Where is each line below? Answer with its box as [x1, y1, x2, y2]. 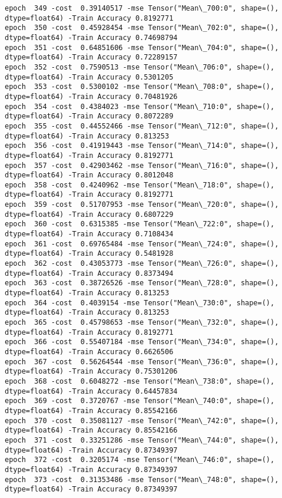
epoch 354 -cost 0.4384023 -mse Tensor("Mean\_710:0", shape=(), [5, 102, 275, 111]
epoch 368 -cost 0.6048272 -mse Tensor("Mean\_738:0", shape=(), [5, 377, 275, 385]
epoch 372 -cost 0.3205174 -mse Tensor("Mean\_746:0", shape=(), [5, 456, 275, 464]
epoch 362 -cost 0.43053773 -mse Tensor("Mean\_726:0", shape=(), [5, 259, 279, 268]
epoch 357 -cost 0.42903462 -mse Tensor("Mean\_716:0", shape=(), [5, 161, 279, 170]
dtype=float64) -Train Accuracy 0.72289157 [5, 53, 178, 62]
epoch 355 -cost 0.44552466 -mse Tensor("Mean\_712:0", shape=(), [5, 121, 279, 130]
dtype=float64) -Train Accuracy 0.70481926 [5, 92, 178, 101]
